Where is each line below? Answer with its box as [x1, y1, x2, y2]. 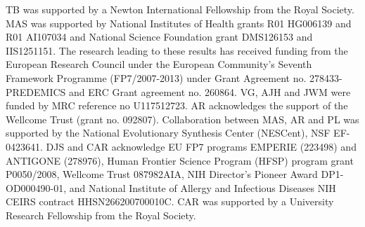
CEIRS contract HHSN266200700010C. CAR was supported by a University [6, 194, 334, 209]
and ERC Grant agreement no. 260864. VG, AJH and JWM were [69, 84, 351, 99]
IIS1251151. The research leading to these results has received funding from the [6, 43, 348, 57]
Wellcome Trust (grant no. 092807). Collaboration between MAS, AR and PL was [6, 111, 359, 126]
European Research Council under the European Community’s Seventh [6, 57, 312, 71]
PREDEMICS [6, 84, 66, 99]
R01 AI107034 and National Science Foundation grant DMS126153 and [6, 29, 313, 44]
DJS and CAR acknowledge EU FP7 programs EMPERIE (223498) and [46, 139, 357, 153]
